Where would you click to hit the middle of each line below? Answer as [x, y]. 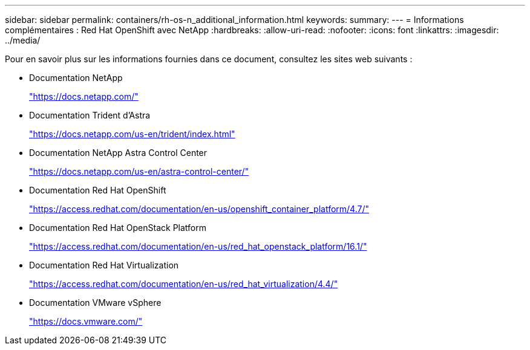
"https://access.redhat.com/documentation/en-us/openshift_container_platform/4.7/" [199, 209]
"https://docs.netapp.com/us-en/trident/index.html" [132, 134]
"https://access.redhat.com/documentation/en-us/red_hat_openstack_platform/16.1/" [198, 246]
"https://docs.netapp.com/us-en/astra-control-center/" [139, 171]
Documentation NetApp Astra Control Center [118, 153]
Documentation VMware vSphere [95, 303]
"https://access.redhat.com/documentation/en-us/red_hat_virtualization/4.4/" [184, 284]
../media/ [23, 40]
